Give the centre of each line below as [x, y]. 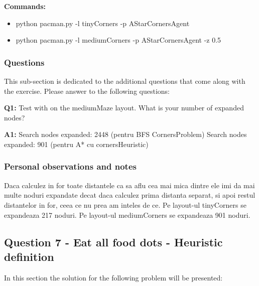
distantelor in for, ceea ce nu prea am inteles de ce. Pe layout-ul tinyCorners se [125, 204]
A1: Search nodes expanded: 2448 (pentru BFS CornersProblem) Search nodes [125, 134]
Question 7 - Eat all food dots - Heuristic [113, 242]
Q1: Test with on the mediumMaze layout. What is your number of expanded [124, 108]
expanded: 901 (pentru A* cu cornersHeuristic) [76, 144]
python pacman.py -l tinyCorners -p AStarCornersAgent [103, 23]
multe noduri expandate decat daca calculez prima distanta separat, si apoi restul [130, 195]
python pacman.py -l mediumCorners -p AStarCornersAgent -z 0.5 [118, 40]
